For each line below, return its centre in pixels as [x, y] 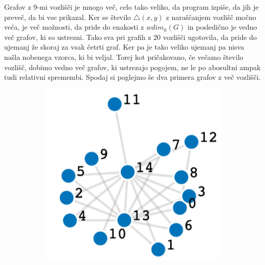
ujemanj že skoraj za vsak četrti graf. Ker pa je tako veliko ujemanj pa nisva [124, 47]
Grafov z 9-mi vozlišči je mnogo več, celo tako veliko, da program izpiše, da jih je [131, 7]
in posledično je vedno [222, 27]
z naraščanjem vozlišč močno [211, 17]
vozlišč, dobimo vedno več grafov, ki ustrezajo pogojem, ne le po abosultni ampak [132, 67]
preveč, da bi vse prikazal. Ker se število [68, 17]
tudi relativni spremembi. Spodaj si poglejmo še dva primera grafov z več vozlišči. [132, 77]
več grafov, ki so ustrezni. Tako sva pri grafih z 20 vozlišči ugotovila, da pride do [130, 37]
